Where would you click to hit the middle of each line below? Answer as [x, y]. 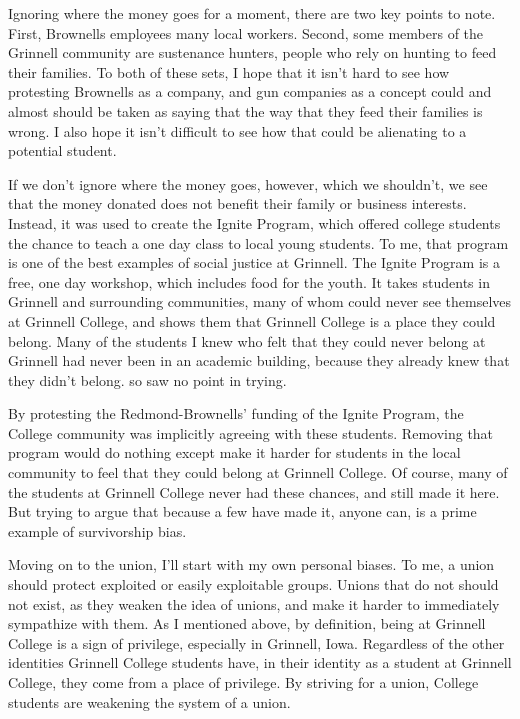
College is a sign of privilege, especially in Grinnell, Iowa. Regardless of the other [256, 642]
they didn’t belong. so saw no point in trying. [147, 379]
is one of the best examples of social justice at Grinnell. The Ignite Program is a [254, 262]
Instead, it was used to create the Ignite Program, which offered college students [254, 222]
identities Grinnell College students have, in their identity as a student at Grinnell [260, 662]
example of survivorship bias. [97, 530]
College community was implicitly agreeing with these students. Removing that [251, 432]
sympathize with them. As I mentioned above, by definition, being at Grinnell [247, 623]
